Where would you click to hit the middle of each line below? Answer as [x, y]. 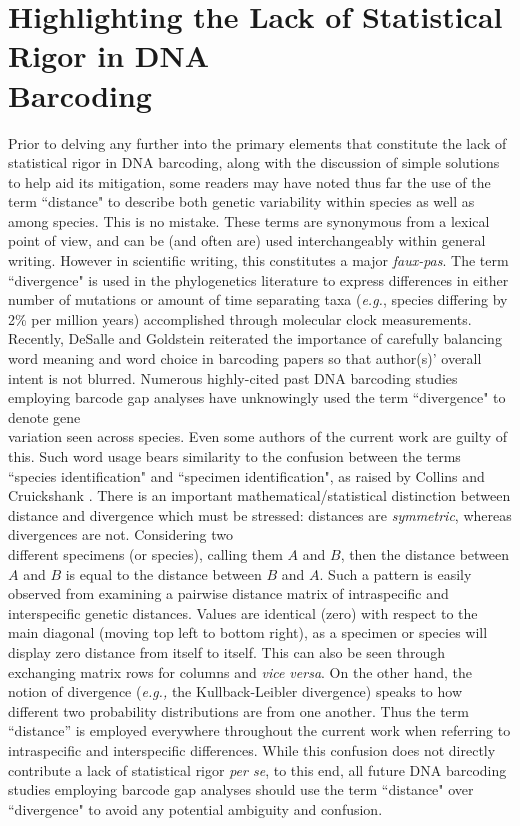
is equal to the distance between [163, 573]
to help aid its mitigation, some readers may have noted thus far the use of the [249, 181]
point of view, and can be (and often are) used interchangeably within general [247, 240]
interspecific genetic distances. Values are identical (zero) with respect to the [243, 612]
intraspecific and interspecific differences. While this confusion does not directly [252, 749]
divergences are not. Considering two [121, 534]
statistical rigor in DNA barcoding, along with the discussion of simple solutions [254, 162]
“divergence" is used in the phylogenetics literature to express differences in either [258, 279]
